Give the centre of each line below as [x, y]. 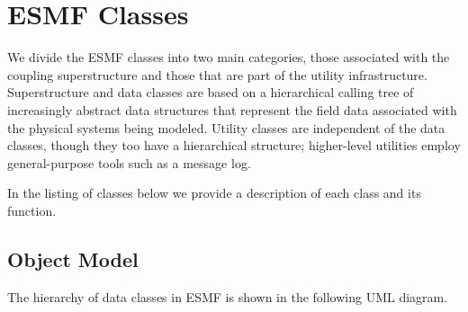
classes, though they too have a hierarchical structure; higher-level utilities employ [234, 145]
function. [32, 210]
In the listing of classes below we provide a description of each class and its [214, 193]
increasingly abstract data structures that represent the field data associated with [232, 109]
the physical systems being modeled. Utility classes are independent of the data [226, 127]
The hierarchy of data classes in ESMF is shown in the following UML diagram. [228, 296]
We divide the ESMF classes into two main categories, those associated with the [229, 57]
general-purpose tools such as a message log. [129, 162]
